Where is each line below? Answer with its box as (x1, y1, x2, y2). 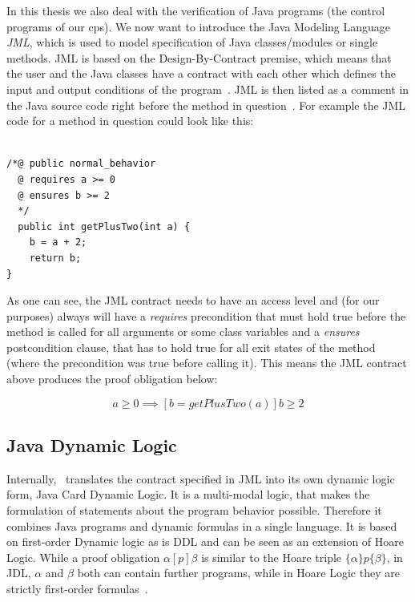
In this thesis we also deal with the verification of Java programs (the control (6, 2, 385, 18)
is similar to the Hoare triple (201, 548, 342, 565)
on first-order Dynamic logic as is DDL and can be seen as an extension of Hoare (6, 533, 405, 550)
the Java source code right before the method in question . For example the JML (6, 96, 406, 113)
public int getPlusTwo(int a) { (18, 220, 191, 232)
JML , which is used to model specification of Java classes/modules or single (6, 34, 378, 51)
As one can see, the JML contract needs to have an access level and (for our (6, 292, 380, 309)
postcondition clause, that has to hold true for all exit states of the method (6, 338, 376, 355)
